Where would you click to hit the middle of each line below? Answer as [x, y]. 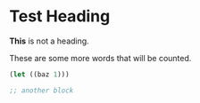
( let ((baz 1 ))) [39, 74]
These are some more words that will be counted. [100, 58]
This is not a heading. [49, 41]
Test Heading [60, 16]
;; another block [42, 91]
